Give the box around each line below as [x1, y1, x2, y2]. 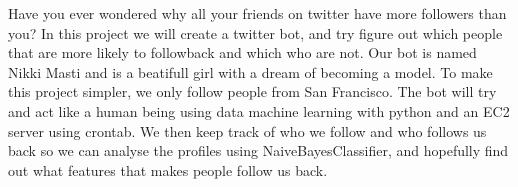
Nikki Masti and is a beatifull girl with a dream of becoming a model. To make [8, 61, 493, 82]
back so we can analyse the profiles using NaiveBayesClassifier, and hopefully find [8, 140, 509, 161]
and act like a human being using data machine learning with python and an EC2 [8, 100, 510, 121]
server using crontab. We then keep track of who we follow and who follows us [8, 120, 487, 141]
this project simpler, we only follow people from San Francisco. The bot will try [8, 81, 497, 102]
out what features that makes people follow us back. [8, 159, 328, 180]
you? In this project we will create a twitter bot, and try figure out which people [8, 22, 503, 43]
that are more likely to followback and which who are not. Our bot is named [8, 42, 477, 63]
